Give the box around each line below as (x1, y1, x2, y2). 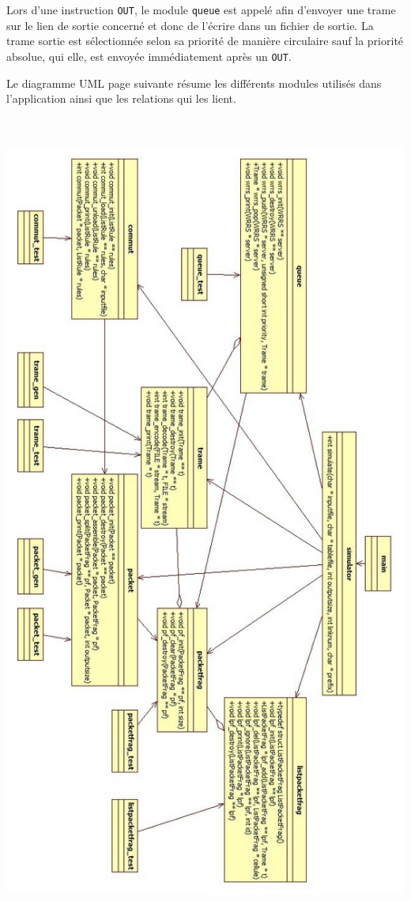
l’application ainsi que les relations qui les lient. (6, 90, 236, 107)
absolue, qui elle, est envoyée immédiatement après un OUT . (6, 47, 292, 64)
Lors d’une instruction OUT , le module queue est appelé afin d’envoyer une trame (6, 2, 396, 17)
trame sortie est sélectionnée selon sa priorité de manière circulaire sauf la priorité (6, 32, 404, 49)
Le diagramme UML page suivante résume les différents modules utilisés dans (6, 74, 382, 91)
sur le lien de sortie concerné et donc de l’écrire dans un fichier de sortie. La (6, 17, 374, 33)
